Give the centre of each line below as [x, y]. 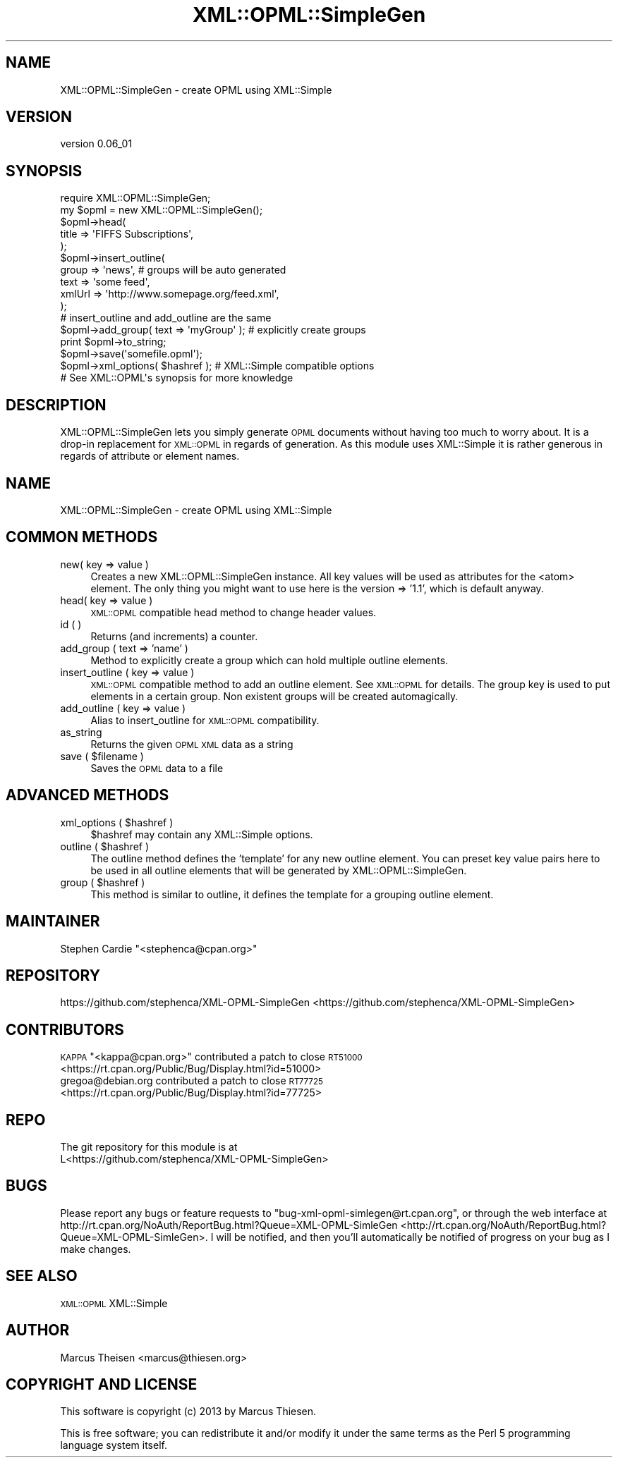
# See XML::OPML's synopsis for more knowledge [177, 378]
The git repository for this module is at [149, 1147]
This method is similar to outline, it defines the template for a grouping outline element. [292, 894]
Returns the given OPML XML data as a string [192, 744]
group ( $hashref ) [103, 882]
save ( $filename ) [102, 756]
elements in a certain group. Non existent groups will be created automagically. [274, 696]
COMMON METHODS [82, 537]
